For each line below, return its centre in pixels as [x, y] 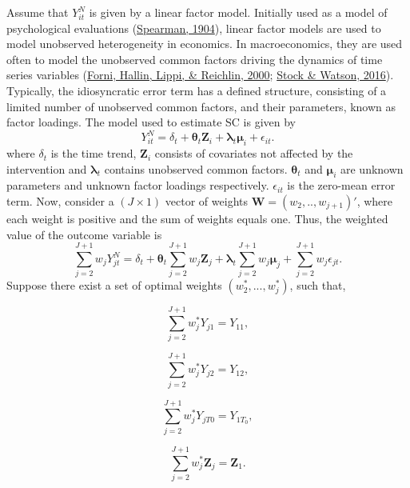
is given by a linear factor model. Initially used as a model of [238, 12]
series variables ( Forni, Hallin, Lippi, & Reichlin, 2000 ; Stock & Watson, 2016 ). [200, 75]
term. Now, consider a [60, 201]
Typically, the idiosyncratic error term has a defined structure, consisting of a [197, 90]
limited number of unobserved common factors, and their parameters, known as [201, 106]
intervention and [47, 168]
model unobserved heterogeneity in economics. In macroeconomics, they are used [205, 44]
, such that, [318, 285]
